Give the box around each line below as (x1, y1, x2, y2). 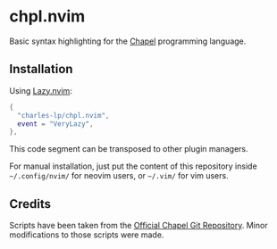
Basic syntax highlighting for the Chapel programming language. (9, 36, 247, 46)
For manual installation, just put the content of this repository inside (9, 161, 257, 171)
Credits (9, 196, 52, 212)
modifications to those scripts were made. (9, 229, 164, 240)
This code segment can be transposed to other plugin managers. (9, 144, 248, 154)
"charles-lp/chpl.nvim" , (17, 111, 110, 120)
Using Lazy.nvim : (9, 85, 73, 95)
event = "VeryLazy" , (17, 119, 94, 129)
